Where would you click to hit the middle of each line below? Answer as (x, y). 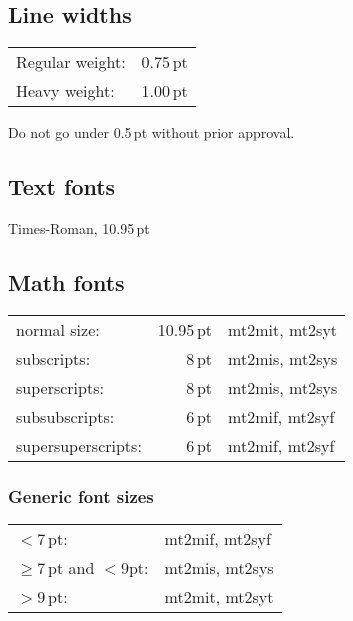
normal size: (58, 329)
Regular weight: (71, 62)
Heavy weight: (65, 91)
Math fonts (66, 281)
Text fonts (62, 186)
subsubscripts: (65, 416)
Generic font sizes (81, 495)
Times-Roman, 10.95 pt (79, 228)
